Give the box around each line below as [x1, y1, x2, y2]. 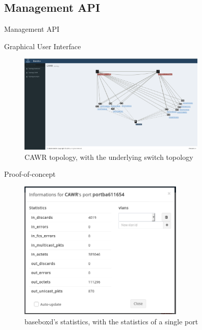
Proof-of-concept [4, 169, 56, 179]
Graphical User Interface [4, 40, 81, 51]
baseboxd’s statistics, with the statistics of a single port [24, 316, 198, 327]
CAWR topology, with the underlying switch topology [24, 151, 193, 162]
